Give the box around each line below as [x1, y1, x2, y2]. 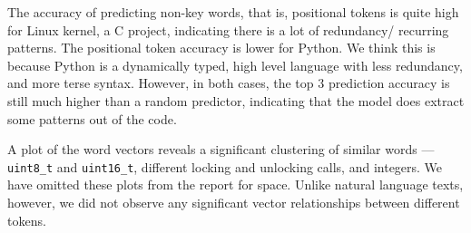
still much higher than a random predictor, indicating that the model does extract [7, 91, 465, 110]
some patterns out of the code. [7, 109, 177, 128]
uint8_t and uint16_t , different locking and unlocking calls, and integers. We [7, 157, 443, 176]
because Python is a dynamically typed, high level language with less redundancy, [7, 55, 463, 74]
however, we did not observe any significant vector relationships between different [7, 193, 460, 211]
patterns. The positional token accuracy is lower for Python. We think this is [7, 38, 436, 57]
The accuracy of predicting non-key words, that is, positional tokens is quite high [7, 3, 459, 21]
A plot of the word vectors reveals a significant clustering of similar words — [7, 140, 435, 159]
